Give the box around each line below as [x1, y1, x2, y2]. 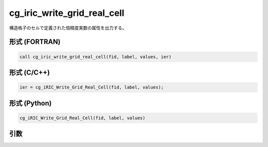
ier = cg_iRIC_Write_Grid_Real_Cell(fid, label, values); [19, 84, 164, 90]
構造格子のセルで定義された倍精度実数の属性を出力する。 [9, 25, 127, 31]
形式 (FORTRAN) [9, 38, 61, 46]
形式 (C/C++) [9, 68, 50, 76]
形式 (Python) [9, 99, 52, 107]
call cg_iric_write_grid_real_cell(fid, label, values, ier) [19, 54, 172, 60]
